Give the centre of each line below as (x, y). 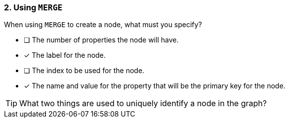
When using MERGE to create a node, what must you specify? (103, 25)
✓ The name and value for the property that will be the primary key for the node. (155, 86)
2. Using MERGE (33, 7)
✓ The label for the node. (65, 55)
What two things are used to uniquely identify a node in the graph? (143, 103)
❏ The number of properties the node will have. (101, 40)
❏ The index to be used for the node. (84, 71)
